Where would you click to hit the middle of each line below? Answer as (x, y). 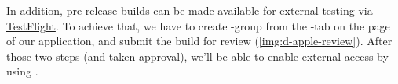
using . (22, 71)
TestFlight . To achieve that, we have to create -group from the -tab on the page (198, 25)
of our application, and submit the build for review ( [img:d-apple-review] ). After (199, 41)
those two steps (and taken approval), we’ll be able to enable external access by (197, 56)
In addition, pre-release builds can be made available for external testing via (190, 10)
